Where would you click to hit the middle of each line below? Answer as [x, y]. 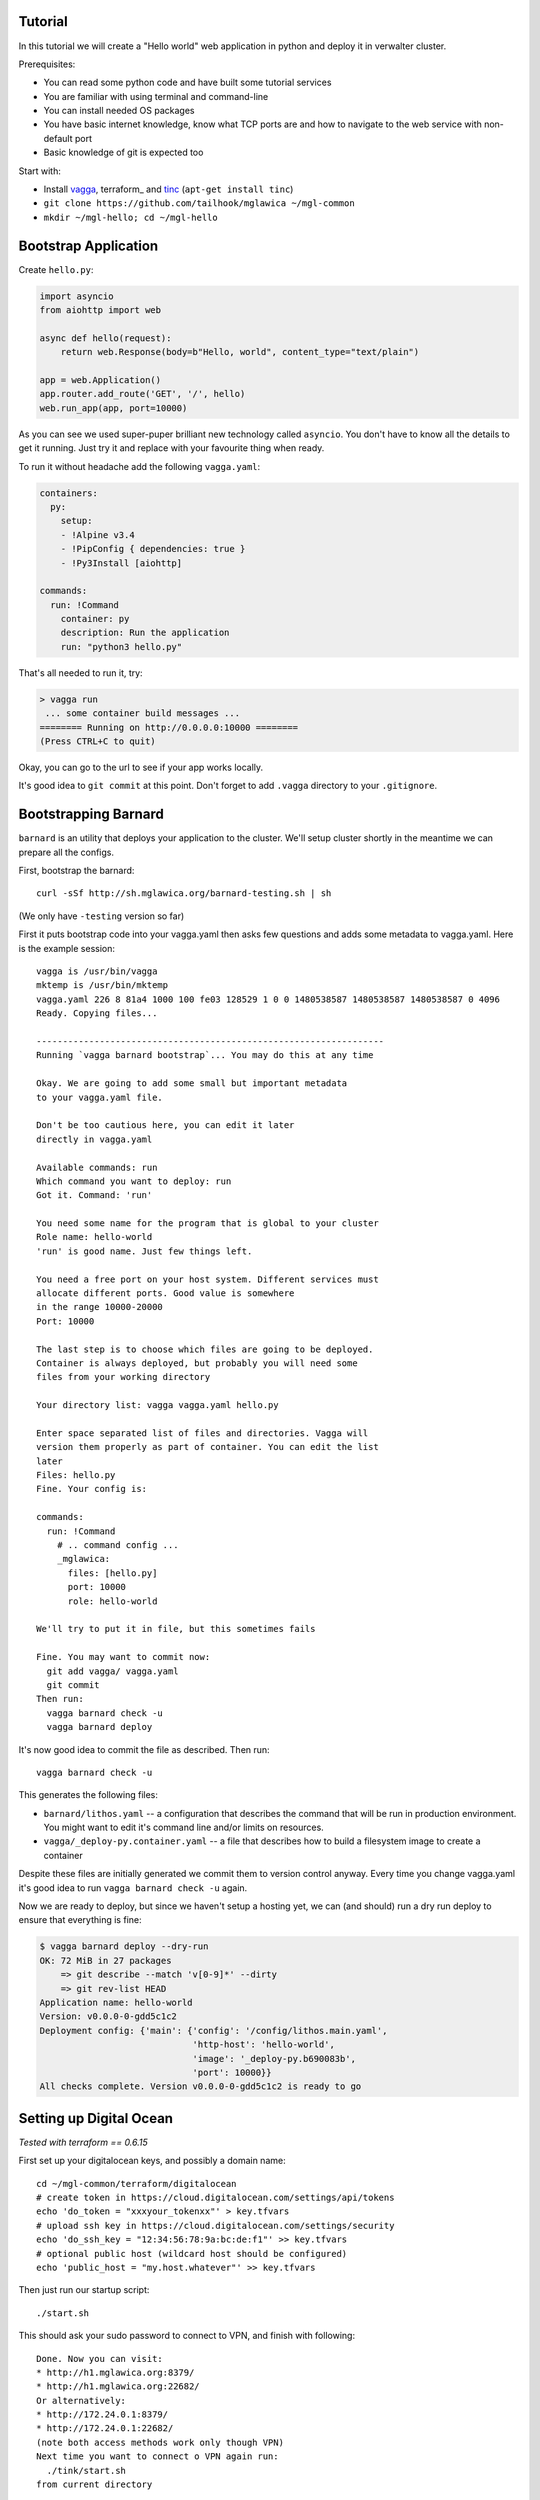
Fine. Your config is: [92, 1489]
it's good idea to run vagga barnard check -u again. [133, 1887]
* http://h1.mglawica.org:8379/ [115, 2372]
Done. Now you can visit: [100, 2358]
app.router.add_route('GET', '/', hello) [142, 394]
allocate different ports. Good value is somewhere [165, 1293]
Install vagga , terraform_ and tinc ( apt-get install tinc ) [168, 189]
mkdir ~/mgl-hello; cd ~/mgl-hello [131, 217]
